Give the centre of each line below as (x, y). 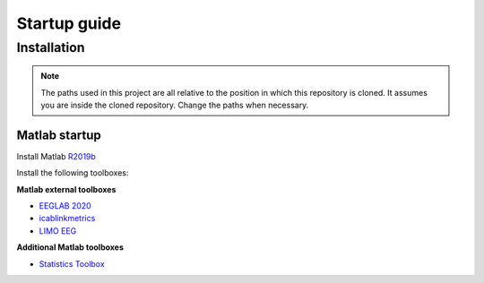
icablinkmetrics (67, 219)
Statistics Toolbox (72, 263)
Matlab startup (59, 135)
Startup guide (69, 23)
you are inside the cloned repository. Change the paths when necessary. (175, 105)
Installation (51, 47)
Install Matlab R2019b (56, 156)
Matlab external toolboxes (66, 189)
